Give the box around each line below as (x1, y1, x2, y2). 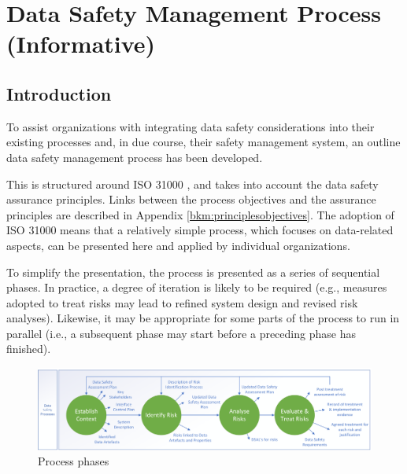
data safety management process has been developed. (6, 149, 263, 165)
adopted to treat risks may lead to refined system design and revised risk (6, 294, 358, 310)
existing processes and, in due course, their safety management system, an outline (6, 134, 401, 150)
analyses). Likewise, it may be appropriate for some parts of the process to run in (6, 310, 400, 326)
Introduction (6, 81, 112, 105)
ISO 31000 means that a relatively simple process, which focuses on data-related (6, 222, 394, 238)
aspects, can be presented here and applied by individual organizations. (6, 237, 350, 253)
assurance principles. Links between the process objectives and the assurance (6, 191, 376, 208)
